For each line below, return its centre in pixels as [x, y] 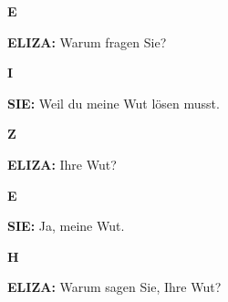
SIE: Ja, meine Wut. [66, 226]
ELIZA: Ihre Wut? [62, 164]
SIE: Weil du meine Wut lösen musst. [114, 103]
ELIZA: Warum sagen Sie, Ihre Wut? [114, 287]
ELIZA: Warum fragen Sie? [87, 42]
